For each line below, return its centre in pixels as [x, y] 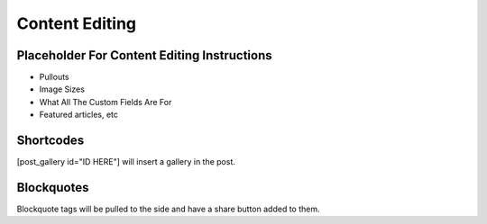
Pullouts [54, 77]
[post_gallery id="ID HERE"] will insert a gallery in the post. [126, 162]
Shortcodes [51, 141]
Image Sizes [62, 89]
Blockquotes [53, 188]
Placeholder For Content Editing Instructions [144, 55]
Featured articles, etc [79, 115]
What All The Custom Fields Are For [106, 102]
